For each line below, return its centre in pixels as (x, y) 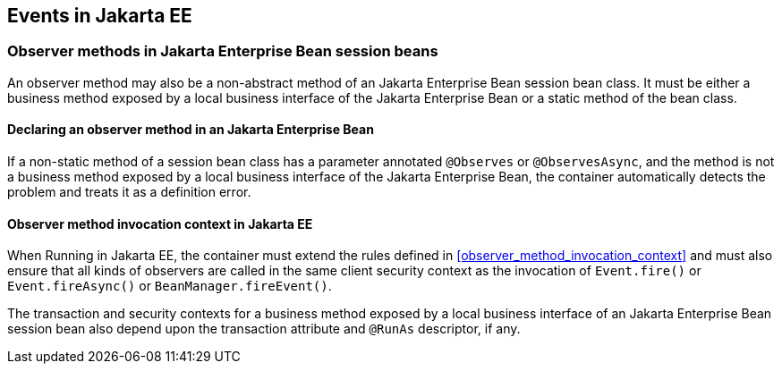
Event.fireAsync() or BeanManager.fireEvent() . (170, 286)
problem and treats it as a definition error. (129, 192)
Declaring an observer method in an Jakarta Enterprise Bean (191, 130)
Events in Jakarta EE (100, 16)
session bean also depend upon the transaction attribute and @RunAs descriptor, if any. (264, 329)
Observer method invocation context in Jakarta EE (160, 223)
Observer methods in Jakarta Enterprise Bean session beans (223, 51)
